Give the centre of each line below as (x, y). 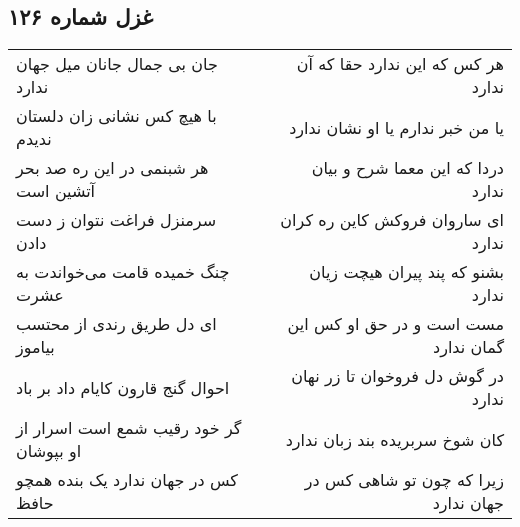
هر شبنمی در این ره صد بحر (112, 168)
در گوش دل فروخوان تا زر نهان (397, 376)
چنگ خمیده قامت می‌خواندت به (123, 272)
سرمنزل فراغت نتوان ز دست (116, 220)
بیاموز (35, 347)
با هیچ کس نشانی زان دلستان (116, 116)
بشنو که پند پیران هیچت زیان (406, 272)
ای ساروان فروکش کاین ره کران (392, 220)
